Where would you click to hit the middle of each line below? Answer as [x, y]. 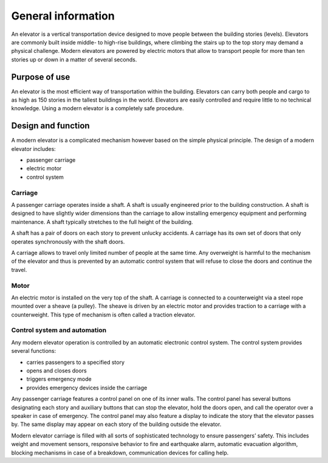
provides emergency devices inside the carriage [87, 388]
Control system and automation [59, 330]
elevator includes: [33, 148]
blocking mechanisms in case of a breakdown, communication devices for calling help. [120, 453]
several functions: [34, 351]
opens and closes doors [57, 371]
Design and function [51, 126]
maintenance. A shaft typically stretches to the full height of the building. [102, 221]
